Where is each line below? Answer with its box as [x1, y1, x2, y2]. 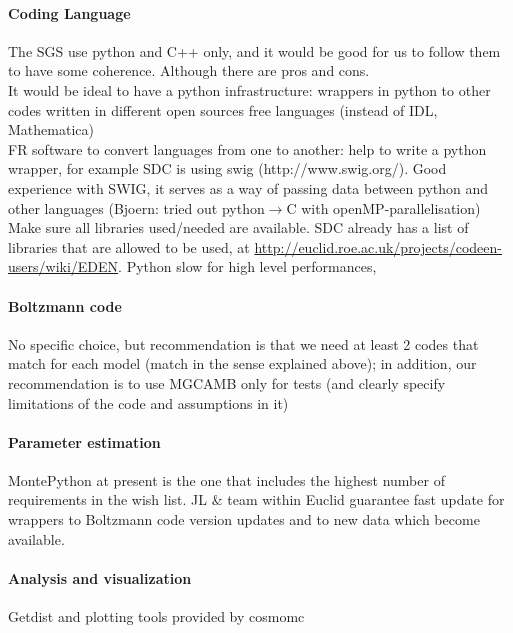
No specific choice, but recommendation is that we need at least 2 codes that [8, 333, 479, 354]
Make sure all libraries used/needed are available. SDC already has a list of [8, 217, 469, 238]
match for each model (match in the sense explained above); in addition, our [8, 353, 477, 374]
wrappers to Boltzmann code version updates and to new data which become [8, 509, 480, 530]
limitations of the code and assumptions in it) [8, 392, 289, 413]
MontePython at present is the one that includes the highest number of [8, 469, 445, 490]
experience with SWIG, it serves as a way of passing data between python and [8, 177, 489, 198]
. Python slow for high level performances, [118, 256, 377, 277]
